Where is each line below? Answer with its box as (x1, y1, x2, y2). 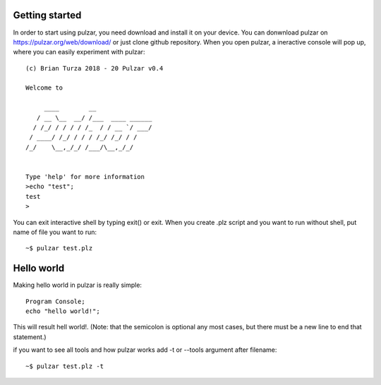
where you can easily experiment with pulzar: (13, 48, 145, 56)
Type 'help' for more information (25, 173, 145, 181)
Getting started (13, 9, 82, 21)
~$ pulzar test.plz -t (25, 362, 104, 370)
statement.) (13, 332, 47, 341)
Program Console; (25, 297, 85, 305)
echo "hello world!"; (25, 307, 100, 315)
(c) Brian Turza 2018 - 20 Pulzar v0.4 (25, 64, 164, 72)
